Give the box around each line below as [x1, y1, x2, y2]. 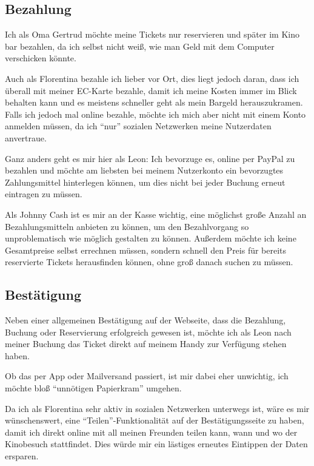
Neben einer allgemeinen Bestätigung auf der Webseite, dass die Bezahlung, [5, 314, 286, 326]
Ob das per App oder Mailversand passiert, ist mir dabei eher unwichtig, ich [5, 370, 289, 382]
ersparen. [5, 450, 39, 462]
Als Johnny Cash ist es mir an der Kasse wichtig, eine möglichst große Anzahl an [5, 208, 307, 220]
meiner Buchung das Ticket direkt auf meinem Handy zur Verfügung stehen [5, 337, 287, 350]
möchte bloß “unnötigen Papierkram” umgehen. [5, 382, 182, 394]
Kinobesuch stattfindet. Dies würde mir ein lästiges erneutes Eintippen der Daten [5, 437, 308, 450]
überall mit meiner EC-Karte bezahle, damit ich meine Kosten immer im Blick [5, 84, 297, 96]
